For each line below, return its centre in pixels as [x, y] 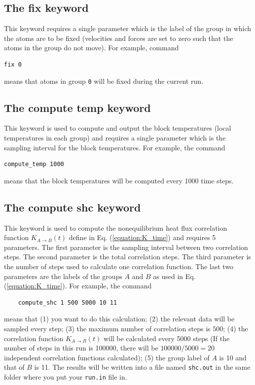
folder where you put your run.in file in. [66, 376]
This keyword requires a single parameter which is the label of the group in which [128, 28]
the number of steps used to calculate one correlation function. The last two [119, 266]
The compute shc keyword [73, 207]
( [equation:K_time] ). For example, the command [78, 286]
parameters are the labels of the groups [63, 276]
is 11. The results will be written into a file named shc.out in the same [142, 367]
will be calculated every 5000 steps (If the [166, 338]
